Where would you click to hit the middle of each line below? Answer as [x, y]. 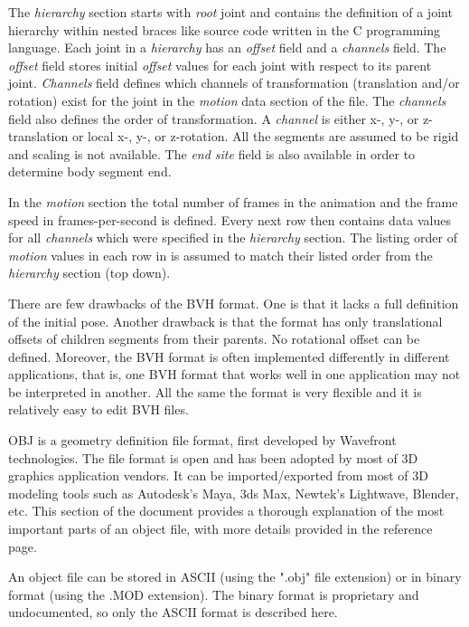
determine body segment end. [90, 171]
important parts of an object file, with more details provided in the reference [220, 529]
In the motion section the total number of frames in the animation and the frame [233, 201]
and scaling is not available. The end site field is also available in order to [212, 153]
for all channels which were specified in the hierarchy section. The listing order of [233, 237]
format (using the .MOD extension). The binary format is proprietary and [214, 594]
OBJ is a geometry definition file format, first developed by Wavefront [202, 440]
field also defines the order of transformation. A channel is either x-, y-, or [214, 118]
